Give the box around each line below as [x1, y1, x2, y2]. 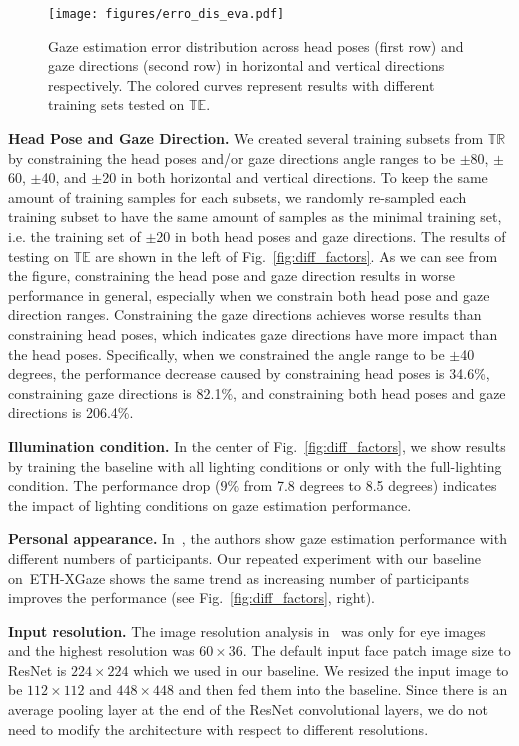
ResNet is [8, 659, 67, 680]
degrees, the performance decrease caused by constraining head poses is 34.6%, [8, 363, 490, 384]
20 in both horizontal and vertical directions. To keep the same [102, 167, 488, 188]
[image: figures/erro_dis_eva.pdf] [48, 7, 285, 21]
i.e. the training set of [8, 226, 141, 246]
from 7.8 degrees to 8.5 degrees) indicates [243, 475, 497, 496]
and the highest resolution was [8, 640, 195, 661]
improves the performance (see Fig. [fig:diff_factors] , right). [8, 587, 375, 608]
